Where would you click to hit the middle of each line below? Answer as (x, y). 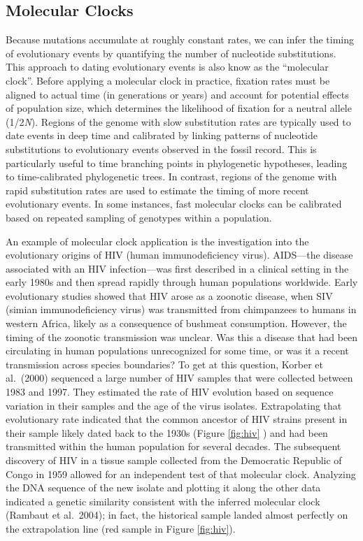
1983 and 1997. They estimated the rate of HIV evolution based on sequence (170, 392)
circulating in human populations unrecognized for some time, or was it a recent (177, 351)
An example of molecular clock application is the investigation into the (157, 241)
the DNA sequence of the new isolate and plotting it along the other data (163, 488)
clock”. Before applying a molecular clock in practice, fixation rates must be (168, 80)
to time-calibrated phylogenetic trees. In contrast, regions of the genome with (171, 176)
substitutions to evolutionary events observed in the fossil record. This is (161, 149)
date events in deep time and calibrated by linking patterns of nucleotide (162, 135)
